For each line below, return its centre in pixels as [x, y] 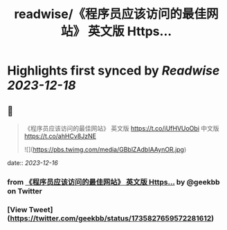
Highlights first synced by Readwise [113, 71]
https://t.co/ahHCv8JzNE [60, 136]
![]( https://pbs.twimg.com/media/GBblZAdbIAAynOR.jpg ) [105, 150]
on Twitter [25, 191]
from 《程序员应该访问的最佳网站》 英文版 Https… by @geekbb [113, 182]
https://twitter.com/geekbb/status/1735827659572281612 [111, 218]
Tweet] [41, 209]
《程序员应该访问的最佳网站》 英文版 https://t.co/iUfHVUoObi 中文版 [121, 128]
